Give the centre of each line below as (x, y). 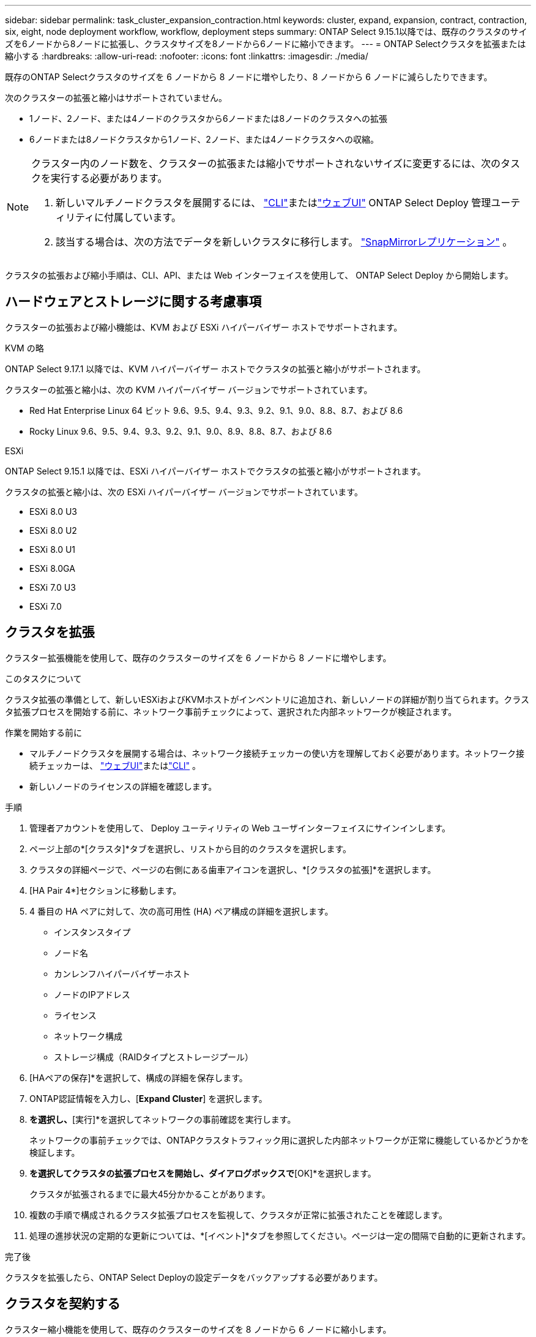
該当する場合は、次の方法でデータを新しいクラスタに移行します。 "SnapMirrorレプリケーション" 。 (284, 242)
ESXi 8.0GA (52, 568)
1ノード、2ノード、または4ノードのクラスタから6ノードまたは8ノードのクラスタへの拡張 (208, 118)
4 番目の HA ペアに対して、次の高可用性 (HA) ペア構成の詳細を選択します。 (181, 911)
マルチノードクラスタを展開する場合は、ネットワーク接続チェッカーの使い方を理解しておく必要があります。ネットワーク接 (277, 753)
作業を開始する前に (43, 732)
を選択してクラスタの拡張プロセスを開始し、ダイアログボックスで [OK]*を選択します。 (203, 1173)
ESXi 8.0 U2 (53, 530)
